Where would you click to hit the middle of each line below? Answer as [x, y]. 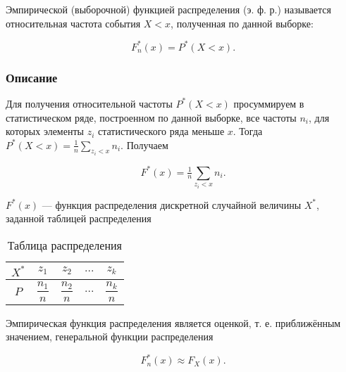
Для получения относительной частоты [89, 103]
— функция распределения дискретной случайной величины [172, 204]
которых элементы [45, 131]
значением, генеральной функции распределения [110, 336]
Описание [32, 77]
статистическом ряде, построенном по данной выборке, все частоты [151, 117]
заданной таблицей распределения [79, 218]
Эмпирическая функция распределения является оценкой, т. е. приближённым [173, 322]
